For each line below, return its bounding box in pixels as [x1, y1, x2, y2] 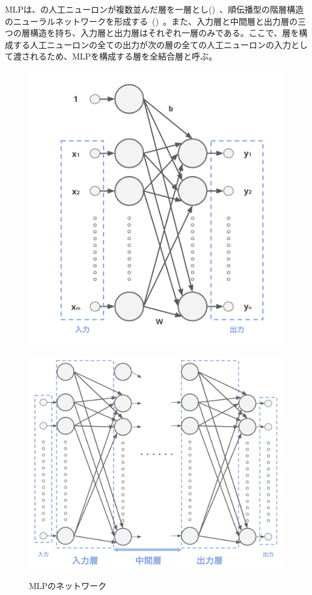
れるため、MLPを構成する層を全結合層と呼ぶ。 [29, 50, 218, 63]
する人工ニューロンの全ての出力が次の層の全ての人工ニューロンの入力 [13, 38, 291, 50]
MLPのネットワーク [29, 579, 107, 592]
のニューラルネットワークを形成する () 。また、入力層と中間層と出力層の [5, 14, 298, 27]
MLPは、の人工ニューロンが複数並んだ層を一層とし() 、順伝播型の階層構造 [5, 3, 304, 15]
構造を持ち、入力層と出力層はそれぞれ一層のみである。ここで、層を [29, 26, 299, 39]
